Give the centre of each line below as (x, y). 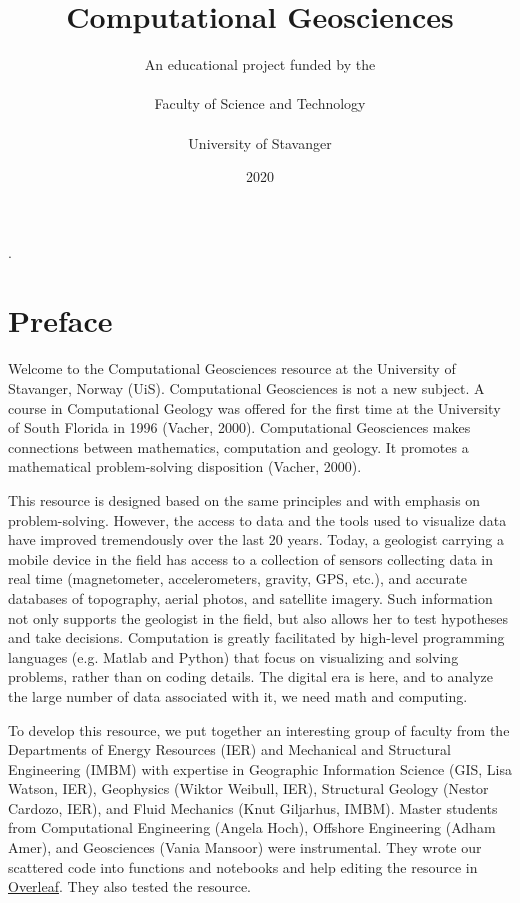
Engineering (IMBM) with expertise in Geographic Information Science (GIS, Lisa (260, 768)
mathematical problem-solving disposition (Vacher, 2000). (185, 466)
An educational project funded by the (260, 64)
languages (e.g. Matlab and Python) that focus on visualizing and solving (233, 656)
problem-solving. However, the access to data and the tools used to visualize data (257, 519)
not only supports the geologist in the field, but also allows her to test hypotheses (258, 617)
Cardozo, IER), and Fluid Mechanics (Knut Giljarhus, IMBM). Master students (253, 807)
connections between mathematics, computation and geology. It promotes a (238, 446)
